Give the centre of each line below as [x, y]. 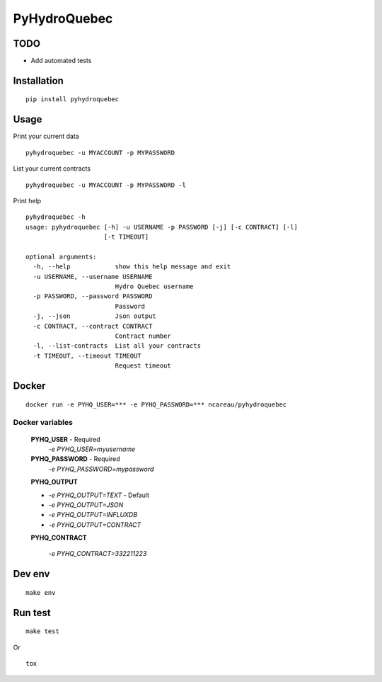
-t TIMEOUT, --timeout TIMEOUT [87, 356]
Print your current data [46, 136]
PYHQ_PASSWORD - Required [75, 459]
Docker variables [43, 423]
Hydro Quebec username [154, 286]
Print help [27, 200]
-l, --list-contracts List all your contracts [117, 346]
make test [42, 631]
